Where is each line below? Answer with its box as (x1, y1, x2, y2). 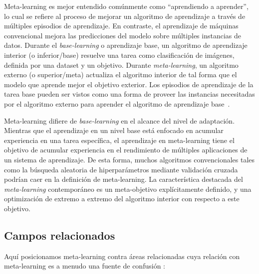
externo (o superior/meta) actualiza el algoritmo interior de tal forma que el (4, 69, 237, 80)
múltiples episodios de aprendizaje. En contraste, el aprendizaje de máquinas (4, 20, 239, 31)
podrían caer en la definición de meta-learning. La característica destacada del (4, 174, 243, 184)
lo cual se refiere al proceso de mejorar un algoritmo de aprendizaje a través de (4, 10, 246, 21)
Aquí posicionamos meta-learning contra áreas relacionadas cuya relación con (4, 251, 240, 261)
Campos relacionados (4, 227, 115, 243)
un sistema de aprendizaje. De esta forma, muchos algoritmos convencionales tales (4, 154, 255, 164)
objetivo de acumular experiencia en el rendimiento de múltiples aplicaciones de (4, 144, 248, 155)
